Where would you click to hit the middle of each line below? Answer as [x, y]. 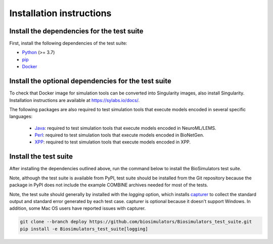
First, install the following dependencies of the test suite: [68, 43]
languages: [21, 117]
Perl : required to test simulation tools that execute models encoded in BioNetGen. [119, 135]
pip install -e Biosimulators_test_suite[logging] [84, 229]
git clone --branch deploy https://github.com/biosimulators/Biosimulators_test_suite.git [136, 222]
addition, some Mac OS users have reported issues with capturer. [78, 208]
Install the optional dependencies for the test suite [90, 81]
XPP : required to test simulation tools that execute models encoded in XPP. [113, 142]
